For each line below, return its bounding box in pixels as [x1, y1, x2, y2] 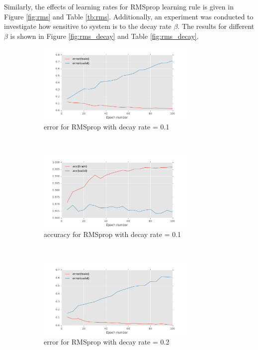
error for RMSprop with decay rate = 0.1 [44, 121, 170, 131]
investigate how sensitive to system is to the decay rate [4, 21, 172, 31]
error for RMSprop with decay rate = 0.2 [44, 336, 170, 347]
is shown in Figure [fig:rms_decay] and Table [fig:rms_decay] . [10, 30, 199, 41]
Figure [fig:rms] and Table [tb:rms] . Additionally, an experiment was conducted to [4, 11, 254, 21]
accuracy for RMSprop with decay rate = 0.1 [44, 229, 181, 239]
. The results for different [177, 21, 255, 31]
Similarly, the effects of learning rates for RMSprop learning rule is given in [4, 1, 234, 11]
